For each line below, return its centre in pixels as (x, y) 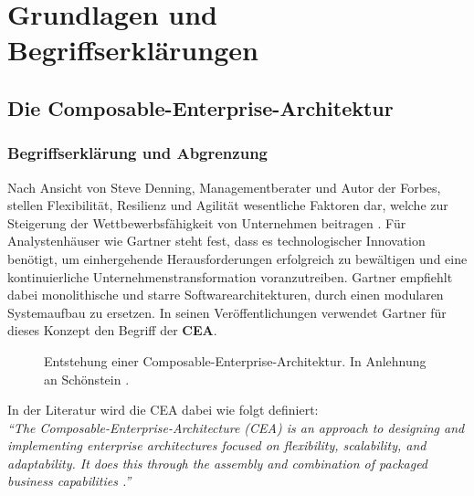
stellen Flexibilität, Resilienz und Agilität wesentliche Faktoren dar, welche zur (228, 205)
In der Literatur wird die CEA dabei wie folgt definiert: (163, 410)
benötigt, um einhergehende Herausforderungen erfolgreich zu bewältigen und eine (237, 258)
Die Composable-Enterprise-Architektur (200, 107)
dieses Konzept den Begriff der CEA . (112, 330)
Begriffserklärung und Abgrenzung (137, 153)
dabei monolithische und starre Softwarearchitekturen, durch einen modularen (226, 295)
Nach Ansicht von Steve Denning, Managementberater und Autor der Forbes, (224, 187)
